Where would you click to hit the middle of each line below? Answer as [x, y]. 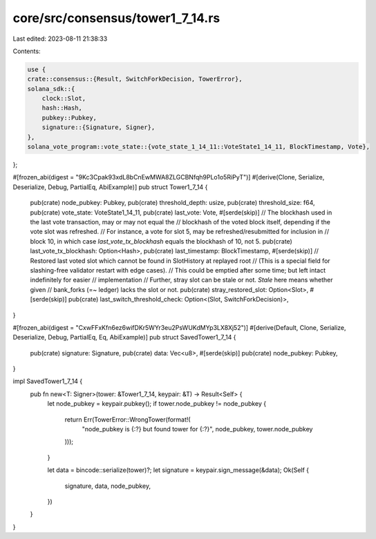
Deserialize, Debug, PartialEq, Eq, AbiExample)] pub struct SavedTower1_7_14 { [124, 337]
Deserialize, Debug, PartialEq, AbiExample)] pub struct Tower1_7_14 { [110, 187]
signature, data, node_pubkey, [108, 486]
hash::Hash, [62, 108]
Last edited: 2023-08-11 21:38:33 [60, 39]
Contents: [27, 51]
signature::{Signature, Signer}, [98, 127]
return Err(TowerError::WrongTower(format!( [128, 419]
